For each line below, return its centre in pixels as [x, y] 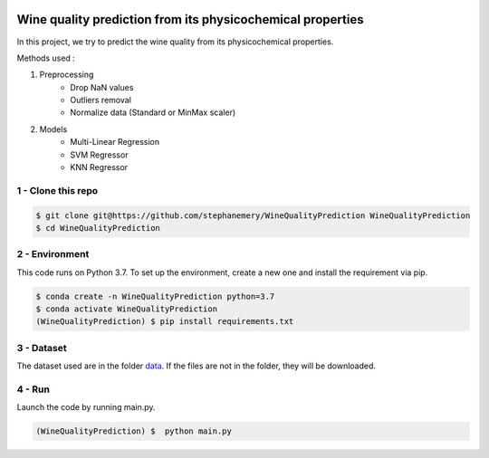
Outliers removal [101, 100]
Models [53, 129]
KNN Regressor [99, 167]
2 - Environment [53, 254]
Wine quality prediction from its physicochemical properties [190, 19]
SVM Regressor [99, 155]
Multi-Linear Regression [115, 142]
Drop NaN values [102, 87]
